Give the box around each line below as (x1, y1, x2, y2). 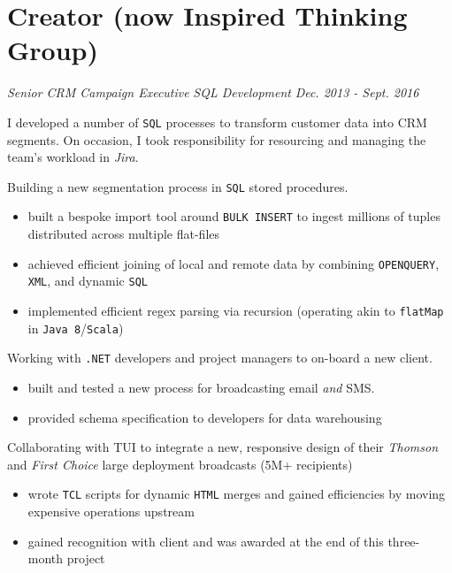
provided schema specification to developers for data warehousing (27, 408, 382, 426)
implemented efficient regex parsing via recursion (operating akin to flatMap (27, 301, 444, 319)
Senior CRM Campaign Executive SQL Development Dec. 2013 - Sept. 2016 (7, 83, 419, 102)
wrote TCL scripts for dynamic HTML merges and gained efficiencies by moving (27, 485, 446, 503)
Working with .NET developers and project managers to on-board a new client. (7, 348, 433, 367)
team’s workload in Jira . (7, 148, 139, 166)
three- (387, 531, 420, 550)
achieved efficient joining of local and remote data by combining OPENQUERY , (27, 254, 440, 272)
